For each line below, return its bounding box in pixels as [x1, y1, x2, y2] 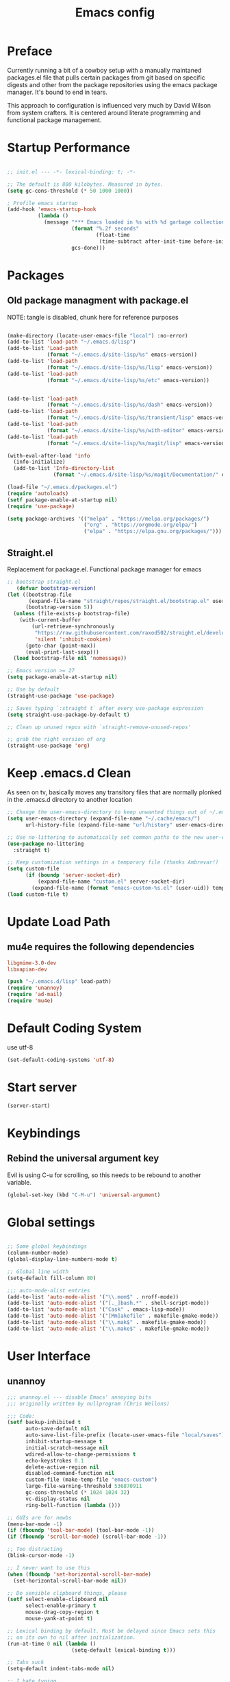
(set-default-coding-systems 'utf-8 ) [7, 1056, 115, 1063]
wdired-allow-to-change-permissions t [25, 1451, 136, 1458]
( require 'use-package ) [7, 503, 75, 510]
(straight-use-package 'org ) [7, 742, 90, 749]
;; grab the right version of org [7, 736, 106, 743]
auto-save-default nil [25, 1425, 90, 1432]
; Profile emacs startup [7, 200, 78, 206]
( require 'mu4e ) [7, 997, 53, 1004]
